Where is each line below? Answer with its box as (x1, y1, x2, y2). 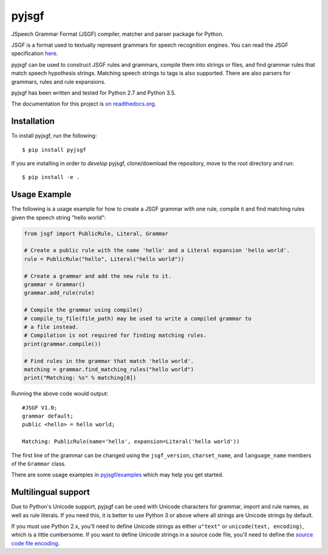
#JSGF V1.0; (22, 404, 58, 411)
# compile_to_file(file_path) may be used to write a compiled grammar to (24, 315, 252, 322)
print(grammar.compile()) (24, 340, 101, 347)
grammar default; (22, 413, 73, 420)
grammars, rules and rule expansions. (11, 78, 106, 85)
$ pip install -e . (22, 174, 80, 181)
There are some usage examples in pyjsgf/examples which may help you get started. (11, 471, 224, 479)
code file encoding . (11, 539, 60, 547)
